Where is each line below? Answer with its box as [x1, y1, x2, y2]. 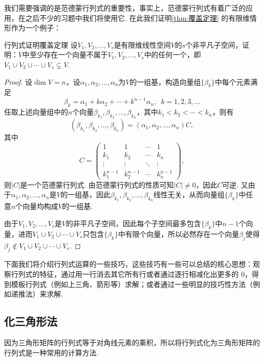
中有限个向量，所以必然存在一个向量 [118, 228, 239, 239]
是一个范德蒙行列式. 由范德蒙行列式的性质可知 [20, 179, 174, 190]
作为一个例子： [11, 22, 61, 33]
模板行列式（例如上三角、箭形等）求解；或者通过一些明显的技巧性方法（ [11, 278, 253, 289]
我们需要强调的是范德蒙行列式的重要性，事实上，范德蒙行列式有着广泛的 [4, 3, 246, 13]
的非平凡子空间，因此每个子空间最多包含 [65, 218, 201, 229]
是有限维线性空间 [114, 39, 171, 50]
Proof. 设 [4, 76, 32, 87]
